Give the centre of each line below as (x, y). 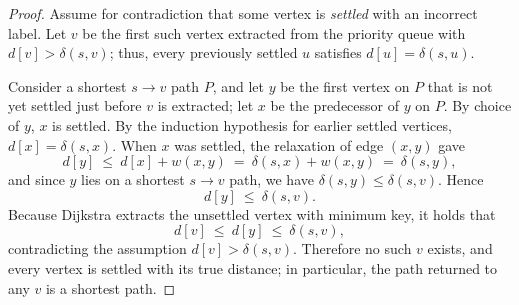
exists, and (460, 248)
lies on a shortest (133, 179)
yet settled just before (75, 105)
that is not (460, 85)
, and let (238, 85)
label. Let (37, 32)
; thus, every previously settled (203, 52)
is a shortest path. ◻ (110, 287)
